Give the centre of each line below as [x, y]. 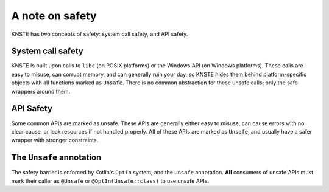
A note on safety [54, 16]
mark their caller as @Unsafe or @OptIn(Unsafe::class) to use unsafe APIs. [110, 181]
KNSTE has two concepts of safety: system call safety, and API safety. [100, 34]
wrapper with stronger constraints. [55, 140]
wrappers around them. [41, 91]
